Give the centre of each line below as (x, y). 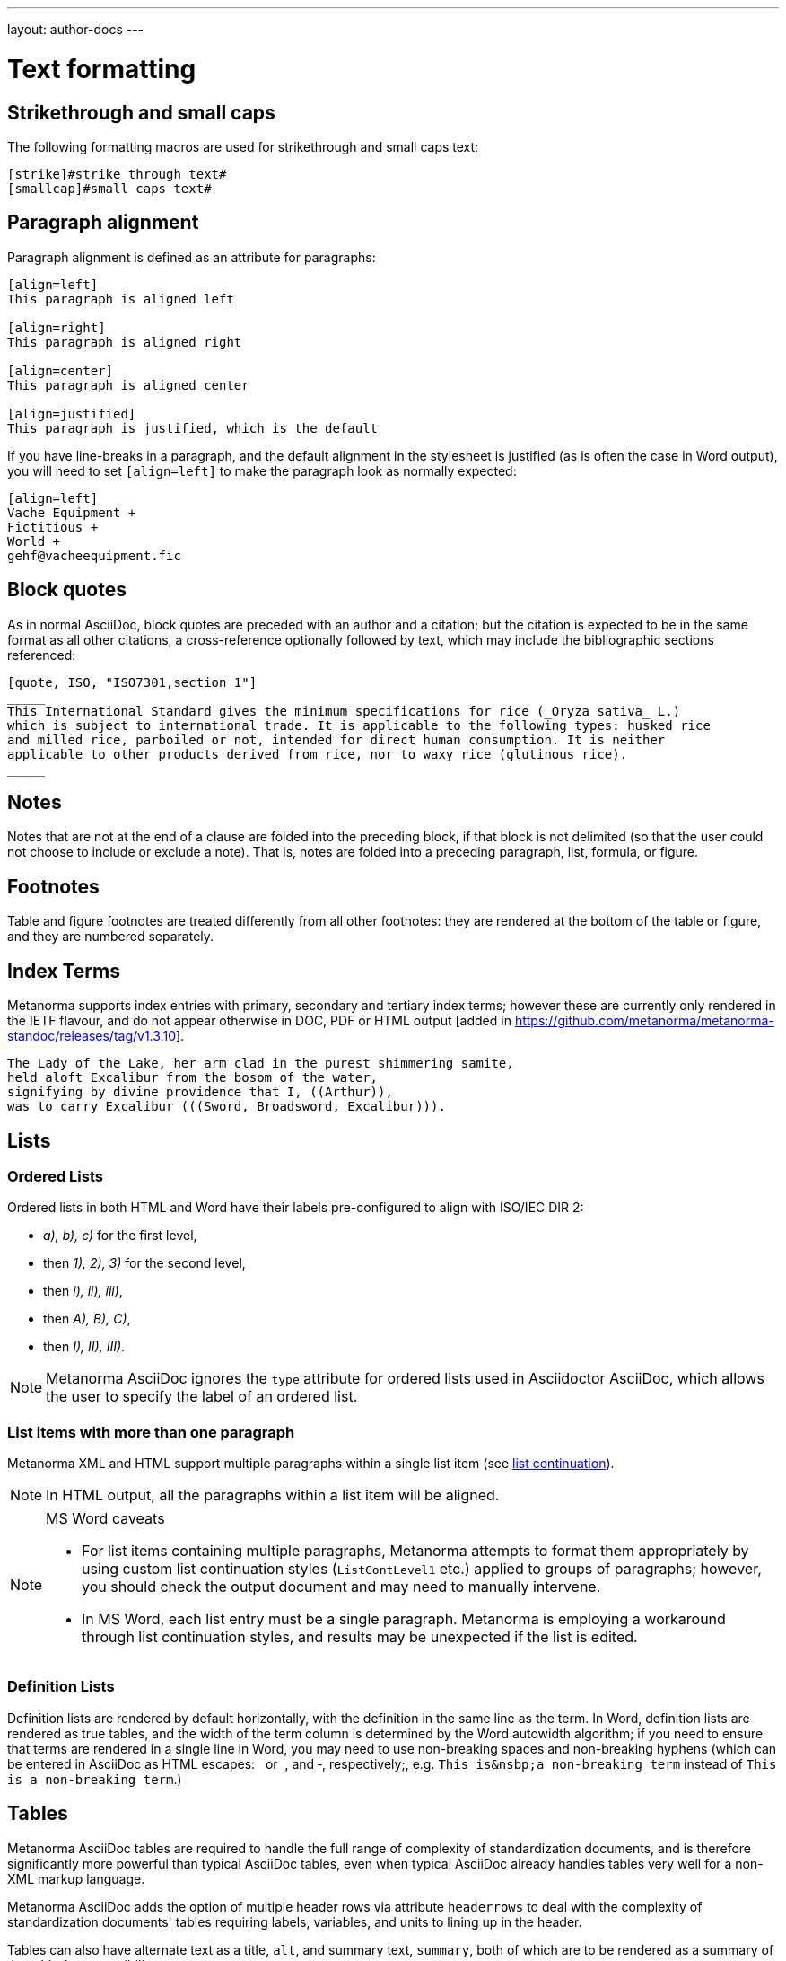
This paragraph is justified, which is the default (193, 428)
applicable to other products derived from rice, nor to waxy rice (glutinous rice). (318, 754)
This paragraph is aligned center (128, 385)
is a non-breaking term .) (95, 1779)
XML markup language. (76, 1878)
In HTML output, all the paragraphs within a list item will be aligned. (273, 1495)
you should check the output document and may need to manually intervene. (341, 1587)
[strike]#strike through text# (117, 174)
